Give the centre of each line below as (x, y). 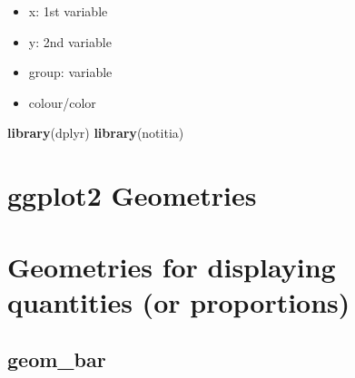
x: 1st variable (68, 11)
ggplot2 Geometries (132, 195)
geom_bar (57, 359)
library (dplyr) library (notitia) (96, 133)
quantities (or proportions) (179, 301)
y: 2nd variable (70, 41)
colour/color (62, 102)
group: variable (70, 72)
